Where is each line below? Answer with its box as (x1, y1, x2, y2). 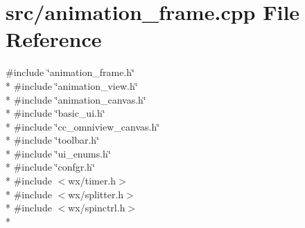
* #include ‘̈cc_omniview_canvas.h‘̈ (6, 119, 160, 133)
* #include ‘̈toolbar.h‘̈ (6, 133, 100, 147)
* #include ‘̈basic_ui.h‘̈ (6, 106, 105, 120)
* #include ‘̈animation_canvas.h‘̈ (6, 92, 146, 106)
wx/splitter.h (68, 187, 124, 201)
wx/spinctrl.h (68, 200, 125, 215)
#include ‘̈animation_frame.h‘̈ (6, 65, 134, 79)
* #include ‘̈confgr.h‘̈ (6, 160, 95, 174)
